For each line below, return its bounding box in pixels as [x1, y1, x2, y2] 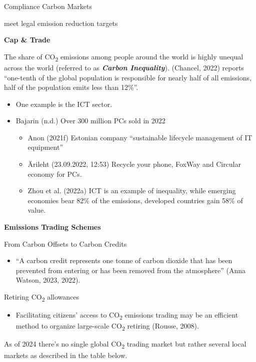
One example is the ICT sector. [15, 98, 112, 109]
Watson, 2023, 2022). [15, 275, 80, 285]
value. [27, 205, 45, 215]
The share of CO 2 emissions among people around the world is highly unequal [4, 51, 243, 63]
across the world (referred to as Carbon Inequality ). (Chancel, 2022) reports [4, 62, 244, 72]
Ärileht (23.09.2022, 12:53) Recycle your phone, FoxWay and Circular [27, 159, 241, 169]
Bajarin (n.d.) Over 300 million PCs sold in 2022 [15, 115, 165, 126]
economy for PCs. [27, 168, 82, 179]
